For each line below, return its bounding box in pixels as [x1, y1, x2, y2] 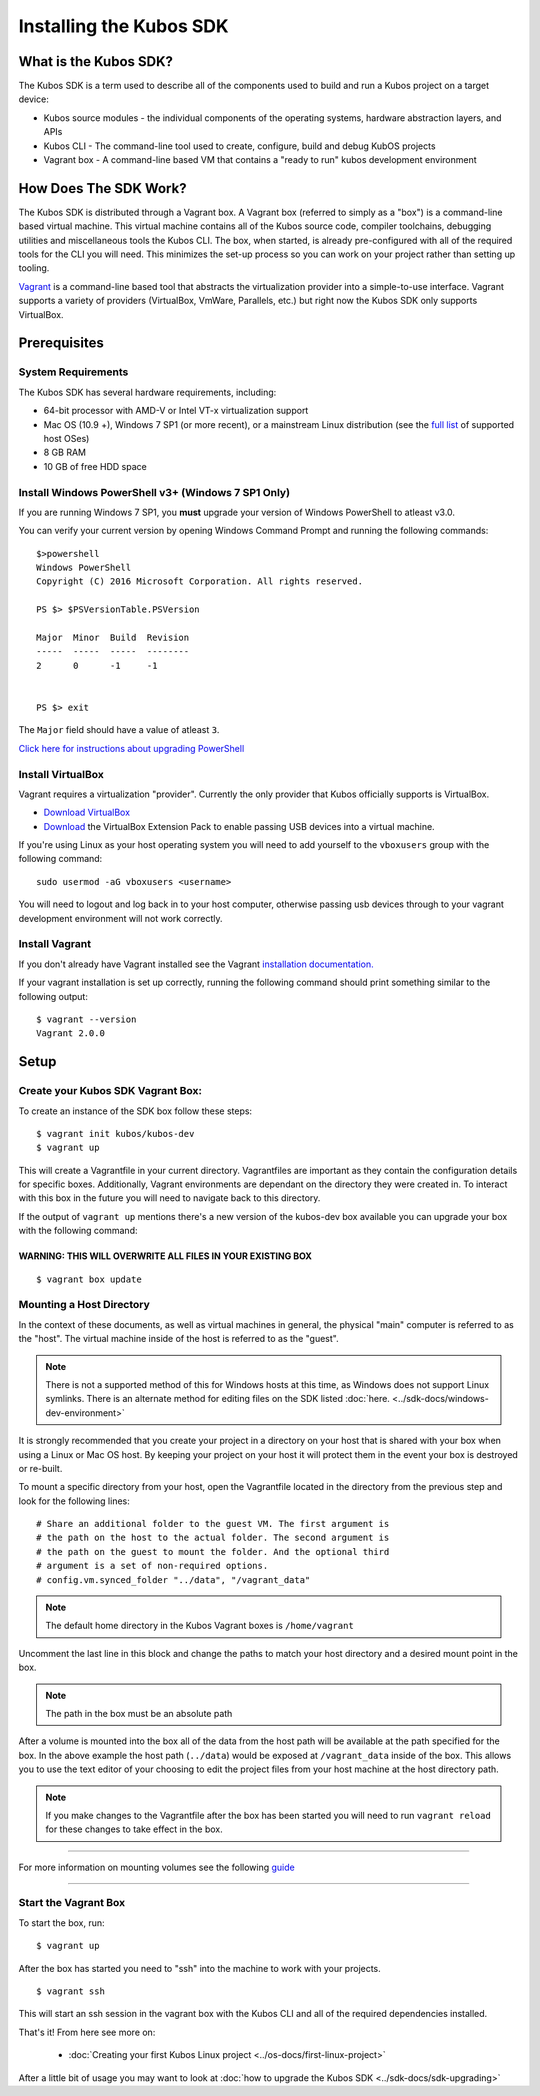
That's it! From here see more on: [18, 2026, 156, 2038]
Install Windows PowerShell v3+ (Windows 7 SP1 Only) [18, 485, 290, 499]
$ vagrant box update [36, 1273, 142, 1285]
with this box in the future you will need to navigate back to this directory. [18, 1192, 321, 1204]
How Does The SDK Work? [18, 180, 187, 197]
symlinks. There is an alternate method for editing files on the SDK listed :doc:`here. [45, 1393, 390, 1405]
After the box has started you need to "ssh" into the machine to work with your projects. [18, 1962, 382, 1974]
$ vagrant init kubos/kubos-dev [36, 1128, 195, 1139]
